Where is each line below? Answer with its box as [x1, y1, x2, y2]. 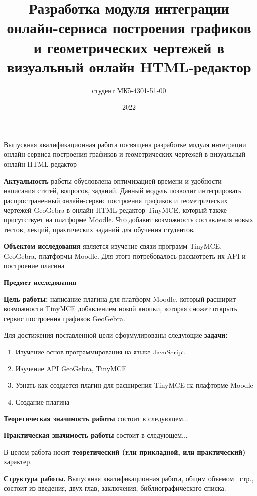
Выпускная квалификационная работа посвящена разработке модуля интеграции [4, 139, 246, 149]
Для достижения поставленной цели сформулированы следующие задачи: [4, 330, 228, 340]
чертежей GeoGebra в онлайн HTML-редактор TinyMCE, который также [4, 205, 227, 215]
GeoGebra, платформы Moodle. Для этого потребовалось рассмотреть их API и [4, 250, 246, 261]
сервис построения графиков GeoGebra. [4, 313, 125, 323]
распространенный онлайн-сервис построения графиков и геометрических [4, 195, 228, 205]
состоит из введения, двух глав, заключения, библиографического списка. [4, 483, 226, 493]
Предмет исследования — [4, 277, 87, 287]
